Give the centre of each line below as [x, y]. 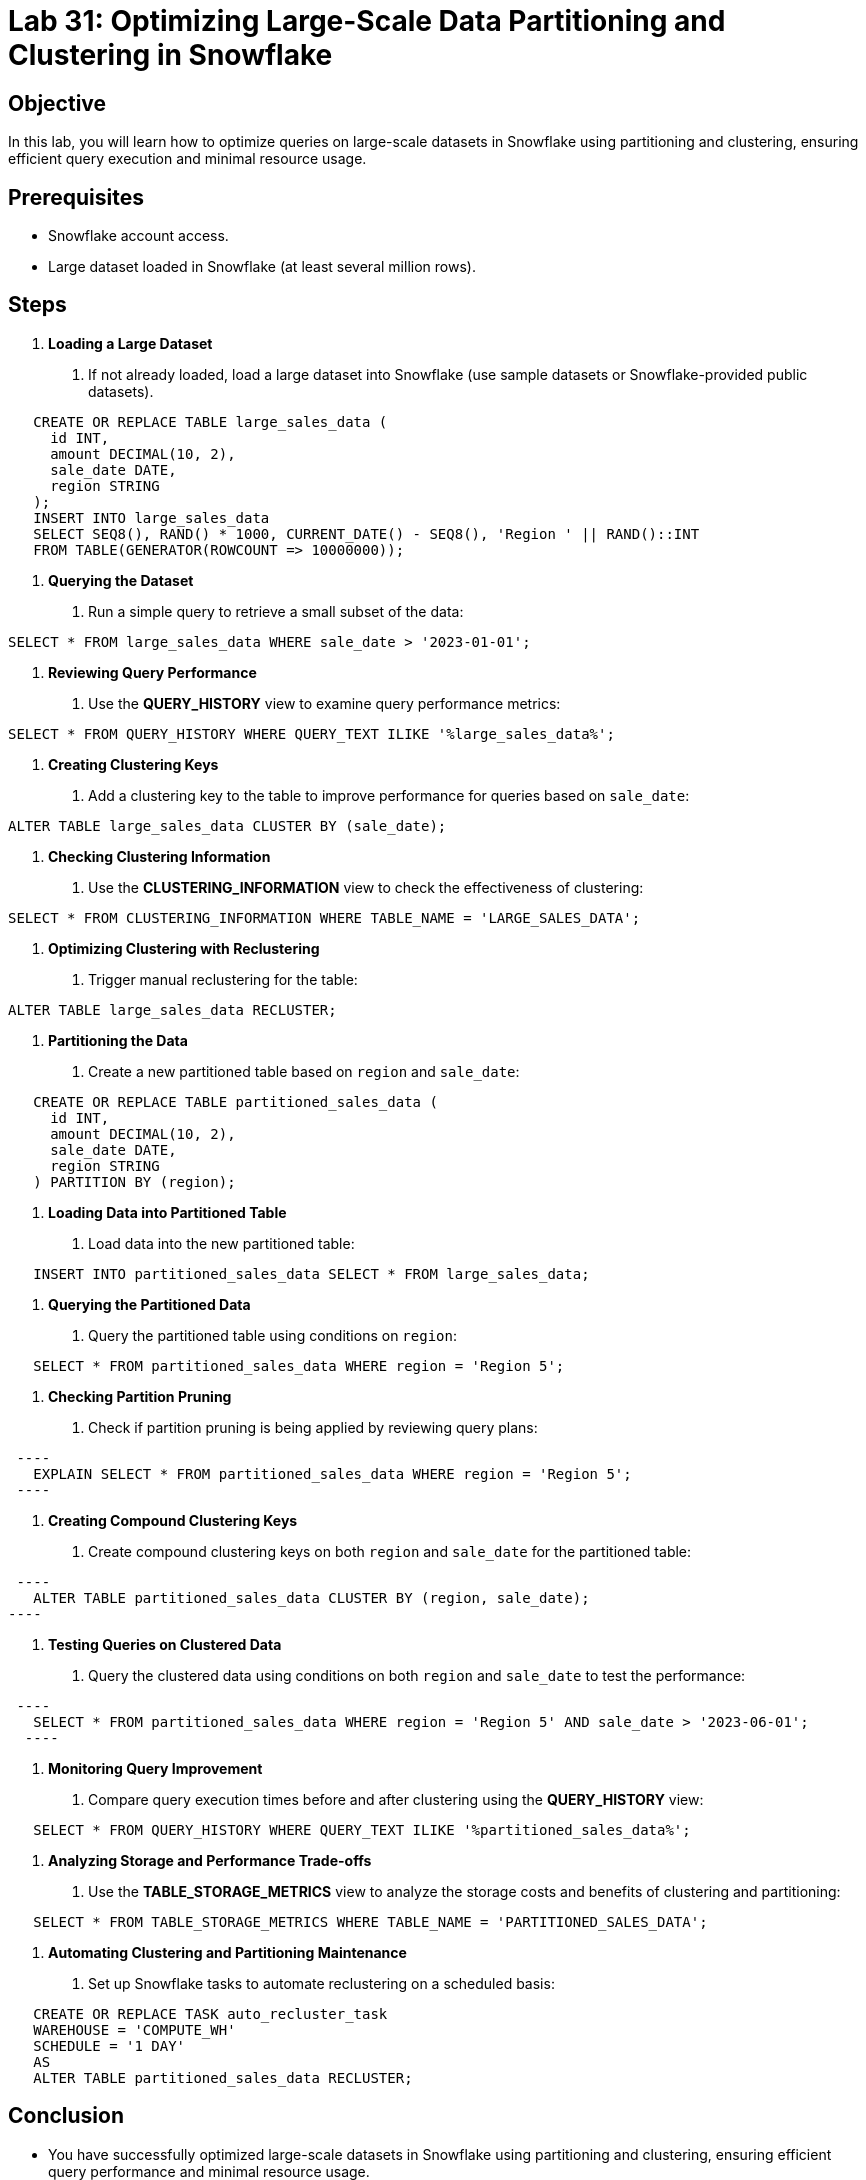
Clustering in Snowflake [170, 55]
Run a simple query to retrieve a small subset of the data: [276, 611]
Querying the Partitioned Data [149, 1304]
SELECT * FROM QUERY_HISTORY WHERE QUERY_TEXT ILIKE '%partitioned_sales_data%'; [362, 1829]
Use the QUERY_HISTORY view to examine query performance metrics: [324, 703]
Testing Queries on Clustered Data [165, 1644]
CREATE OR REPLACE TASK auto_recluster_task [210, 2013]
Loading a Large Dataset [130, 343]
